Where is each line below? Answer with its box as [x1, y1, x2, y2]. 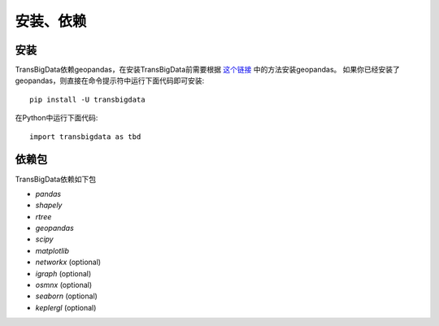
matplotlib [35, 246, 69, 255]
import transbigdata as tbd [29, 132, 141, 141]
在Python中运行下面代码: [15, 113, 98, 123]
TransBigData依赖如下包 [15, 174, 97, 184]
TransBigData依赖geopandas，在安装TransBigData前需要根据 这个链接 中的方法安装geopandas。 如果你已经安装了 [15, 65, 400, 75]
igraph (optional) [35, 268, 92, 278]
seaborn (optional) [35, 291, 98, 301]
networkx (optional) [35, 257, 102, 267]
